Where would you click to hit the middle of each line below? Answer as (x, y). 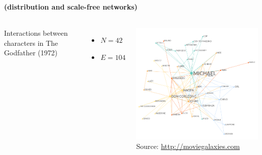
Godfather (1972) (31, 53)
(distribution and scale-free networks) (71, 6)
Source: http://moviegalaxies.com (188, 146)
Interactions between (36, 33)
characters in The (31, 43)
